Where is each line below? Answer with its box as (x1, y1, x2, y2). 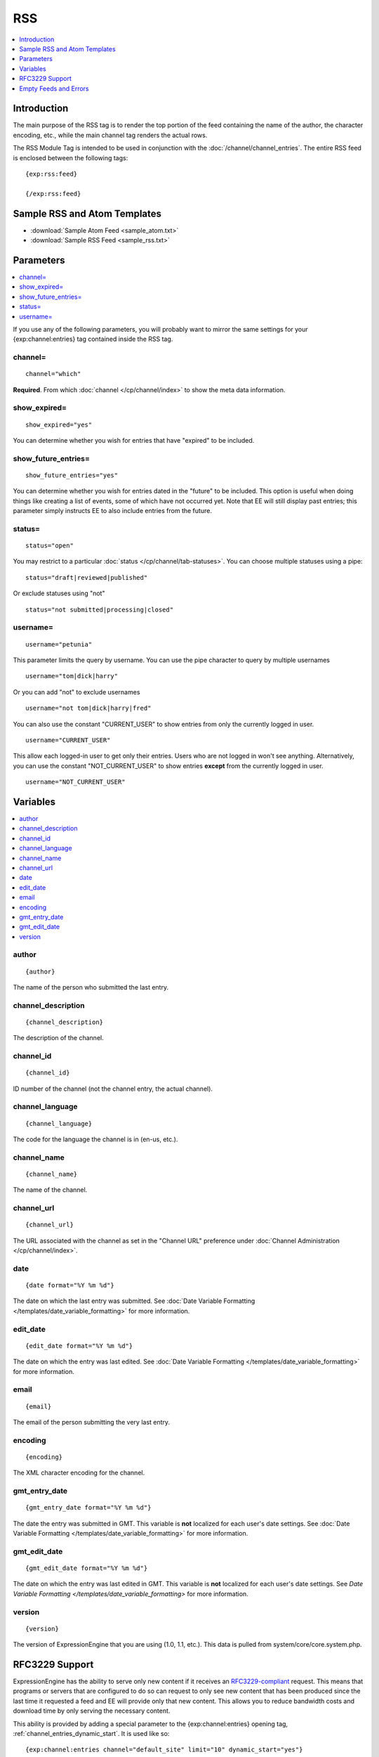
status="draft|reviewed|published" (25, 573, 148, 581)
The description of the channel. (13, 1034, 105, 1042)
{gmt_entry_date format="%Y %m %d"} (25, 1504, 152, 1512)
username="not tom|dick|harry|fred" (25, 704, 152, 713)
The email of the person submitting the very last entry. (13, 1418, 171, 1426)
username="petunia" (25, 640, 93, 648)
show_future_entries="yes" (25, 471, 119, 479)
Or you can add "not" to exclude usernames (13, 687, 140, 696)
